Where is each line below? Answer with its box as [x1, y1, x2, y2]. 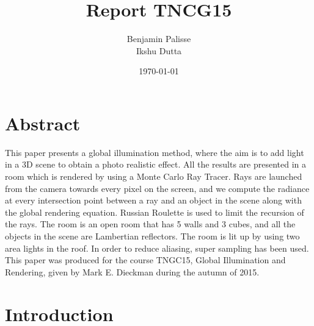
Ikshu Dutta [136, 44, 182, 57]
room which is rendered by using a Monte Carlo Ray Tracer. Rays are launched [5, 170, 302, 183]
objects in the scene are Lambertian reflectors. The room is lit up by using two [5, 230, 300, 242]
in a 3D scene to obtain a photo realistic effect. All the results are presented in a [5, 158, 307, 171]
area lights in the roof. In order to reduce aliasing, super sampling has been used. [5, 241, 309, 254]
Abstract [5, 110, 81, 135]
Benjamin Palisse [126, 32, 191, 45]
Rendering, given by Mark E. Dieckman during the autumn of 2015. [5, 265, 260, 278]
